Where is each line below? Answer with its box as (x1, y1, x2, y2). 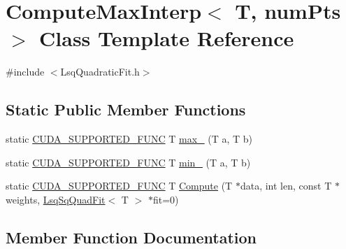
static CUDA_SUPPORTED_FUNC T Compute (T (6, 178, 233, 193)
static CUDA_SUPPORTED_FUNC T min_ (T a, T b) (6, 155, 251, 169)
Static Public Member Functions (6, 99, 246, 120)
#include (6, 64, 45, 79)
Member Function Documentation (6, 226, 257, 248)
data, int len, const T (240, 178, 332, 193)
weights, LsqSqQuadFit (6, 192, 106, 206)
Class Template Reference (39, 24, 294, 52)
